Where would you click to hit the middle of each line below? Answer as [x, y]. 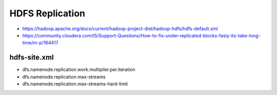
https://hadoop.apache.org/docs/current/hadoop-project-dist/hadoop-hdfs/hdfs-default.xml [120, 29]
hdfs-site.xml [32, 57]
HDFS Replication [47, 13]
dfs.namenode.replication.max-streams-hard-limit [75, 84]
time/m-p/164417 [40, 43]
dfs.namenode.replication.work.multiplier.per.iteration [79, 69]
